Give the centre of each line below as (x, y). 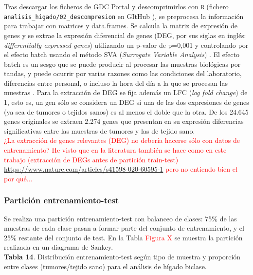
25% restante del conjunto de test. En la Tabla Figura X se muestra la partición (123, 237)
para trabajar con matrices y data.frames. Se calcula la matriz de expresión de (121, 26)
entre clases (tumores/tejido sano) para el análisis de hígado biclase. (105, 266)
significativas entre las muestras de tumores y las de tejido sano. (99, 130)
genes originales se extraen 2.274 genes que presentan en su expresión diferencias (124, 121)
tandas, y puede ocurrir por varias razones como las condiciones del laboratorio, (123, 73)
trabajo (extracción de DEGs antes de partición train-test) (91, 159)
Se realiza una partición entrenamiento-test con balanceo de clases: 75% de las (120, 218)
